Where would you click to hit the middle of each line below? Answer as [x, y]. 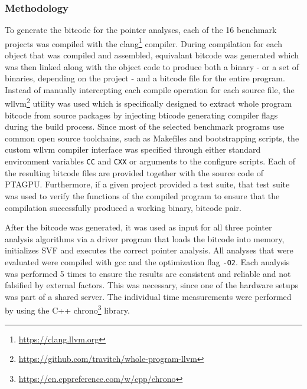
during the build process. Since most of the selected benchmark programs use [145, 126]
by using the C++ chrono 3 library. [67, 309]
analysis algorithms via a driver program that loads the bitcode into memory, [145, 238]
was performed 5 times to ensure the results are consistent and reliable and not [148, 273]
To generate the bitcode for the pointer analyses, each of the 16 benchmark [141, 30]
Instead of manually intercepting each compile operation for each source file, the [150, 89]
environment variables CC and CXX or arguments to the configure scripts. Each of [150, 161]
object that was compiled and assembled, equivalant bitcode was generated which [152, 55]
